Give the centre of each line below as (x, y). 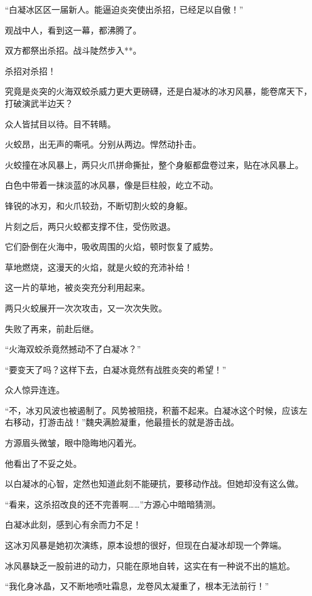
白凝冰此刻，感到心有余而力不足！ (73, 524)
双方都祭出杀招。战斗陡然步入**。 (73, 50)
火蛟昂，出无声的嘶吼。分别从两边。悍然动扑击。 (103, 144)
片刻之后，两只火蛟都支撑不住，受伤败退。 (90, 226)
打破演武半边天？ (39, 103)
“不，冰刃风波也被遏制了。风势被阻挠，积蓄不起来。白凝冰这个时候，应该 (152, 410)
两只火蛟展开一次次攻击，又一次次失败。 (86, 307)
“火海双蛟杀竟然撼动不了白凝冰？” (73, 349)
